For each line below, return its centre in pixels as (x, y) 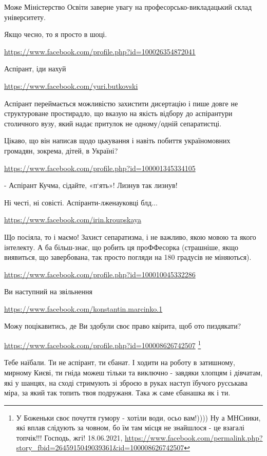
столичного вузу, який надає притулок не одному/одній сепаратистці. (113, 123)
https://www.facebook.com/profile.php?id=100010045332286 (100, 274)
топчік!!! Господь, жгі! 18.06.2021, (69, 437)
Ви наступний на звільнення (48, 291)
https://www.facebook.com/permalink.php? (194, 437)
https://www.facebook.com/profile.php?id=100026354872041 (100, 51)
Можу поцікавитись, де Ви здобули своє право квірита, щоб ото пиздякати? (123, 326)
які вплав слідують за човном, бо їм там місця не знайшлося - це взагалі (130, 427)
